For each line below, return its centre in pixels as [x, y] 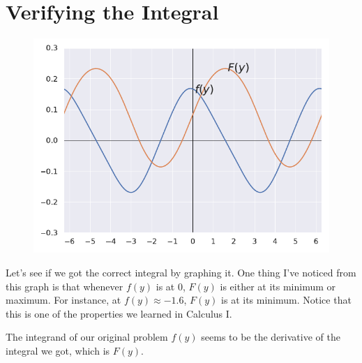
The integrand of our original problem [87, 337]
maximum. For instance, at [63, 300]
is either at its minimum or [278, 286]
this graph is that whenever [65, 286]
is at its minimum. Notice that [286, 300]
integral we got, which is [58, 350]
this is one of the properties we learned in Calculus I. [119, 313]
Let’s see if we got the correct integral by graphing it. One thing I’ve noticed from [181, 273]
